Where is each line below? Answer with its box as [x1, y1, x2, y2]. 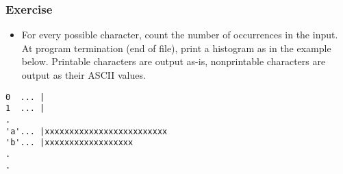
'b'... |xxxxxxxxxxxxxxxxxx [5, 138, 134, 148]
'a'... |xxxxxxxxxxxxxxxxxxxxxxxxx [5, 126, 168, 136]
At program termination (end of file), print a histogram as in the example [21, 40, 331, 55]
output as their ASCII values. [21, 68, 146, 82]
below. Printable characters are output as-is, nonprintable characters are [21, 54, 326, 69]
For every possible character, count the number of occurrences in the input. [21, 27, 338, 42]
